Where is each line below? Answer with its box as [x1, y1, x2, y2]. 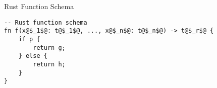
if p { [18, 35, 40, 43]
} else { [18, 52, 47, 60]
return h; [33, 60, 66, 68]
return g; [33, 44, 66, 51]
